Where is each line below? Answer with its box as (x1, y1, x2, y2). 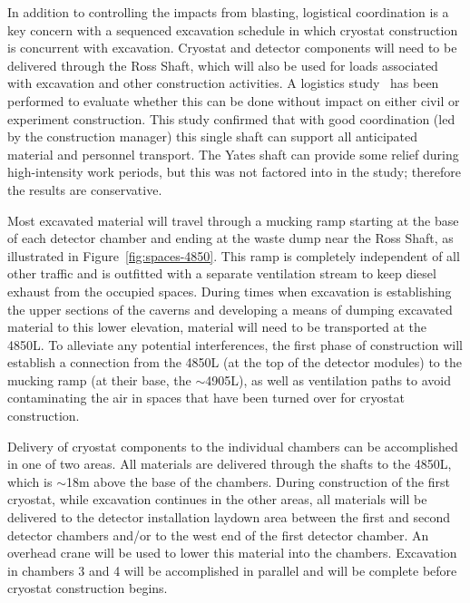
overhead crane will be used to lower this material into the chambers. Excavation (7, 543, 457, 562)
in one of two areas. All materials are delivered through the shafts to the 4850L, (7, 454, 452, 473)
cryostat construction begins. (7, 579, 168, 598)
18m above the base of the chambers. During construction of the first (65, 472, 450, 491)
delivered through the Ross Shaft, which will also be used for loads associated (7, 55, 438, 74)
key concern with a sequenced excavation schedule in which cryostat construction (7, 20, 458, 39)
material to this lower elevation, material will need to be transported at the (7, 317, 426, 336)
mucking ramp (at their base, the (7, 370, 191, 389)
